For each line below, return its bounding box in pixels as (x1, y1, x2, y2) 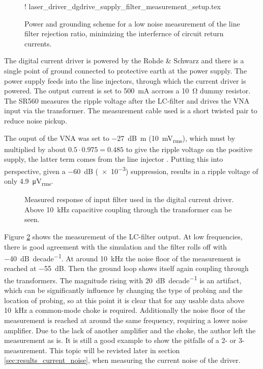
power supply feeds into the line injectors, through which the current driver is (4, 75, 246, 86)
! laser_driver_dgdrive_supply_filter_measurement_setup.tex (24, 1, 221, 11)
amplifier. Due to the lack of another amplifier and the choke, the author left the (4, 325, 256, 335)
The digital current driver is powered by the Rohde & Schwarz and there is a (4, 55, 244, 66)
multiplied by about (4, 143, 66, 154)
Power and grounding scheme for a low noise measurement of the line (24, 18, 240, 29)
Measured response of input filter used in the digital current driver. (24, 194, 234, 205)
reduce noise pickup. (4, 115, 67, 126)
